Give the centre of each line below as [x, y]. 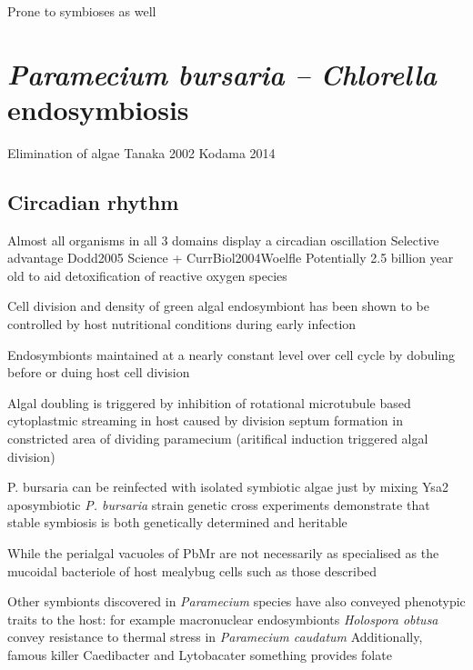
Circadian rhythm [93, 201]
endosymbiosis [98, 109]
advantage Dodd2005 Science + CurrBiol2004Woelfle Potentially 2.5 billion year [231, 258]
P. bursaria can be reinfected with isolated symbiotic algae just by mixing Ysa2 [228, 487]
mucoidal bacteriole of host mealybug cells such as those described [192, 570]
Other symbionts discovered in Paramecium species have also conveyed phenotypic [236, 601]
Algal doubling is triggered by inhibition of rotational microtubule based [209, 402]
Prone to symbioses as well [82, 11]
